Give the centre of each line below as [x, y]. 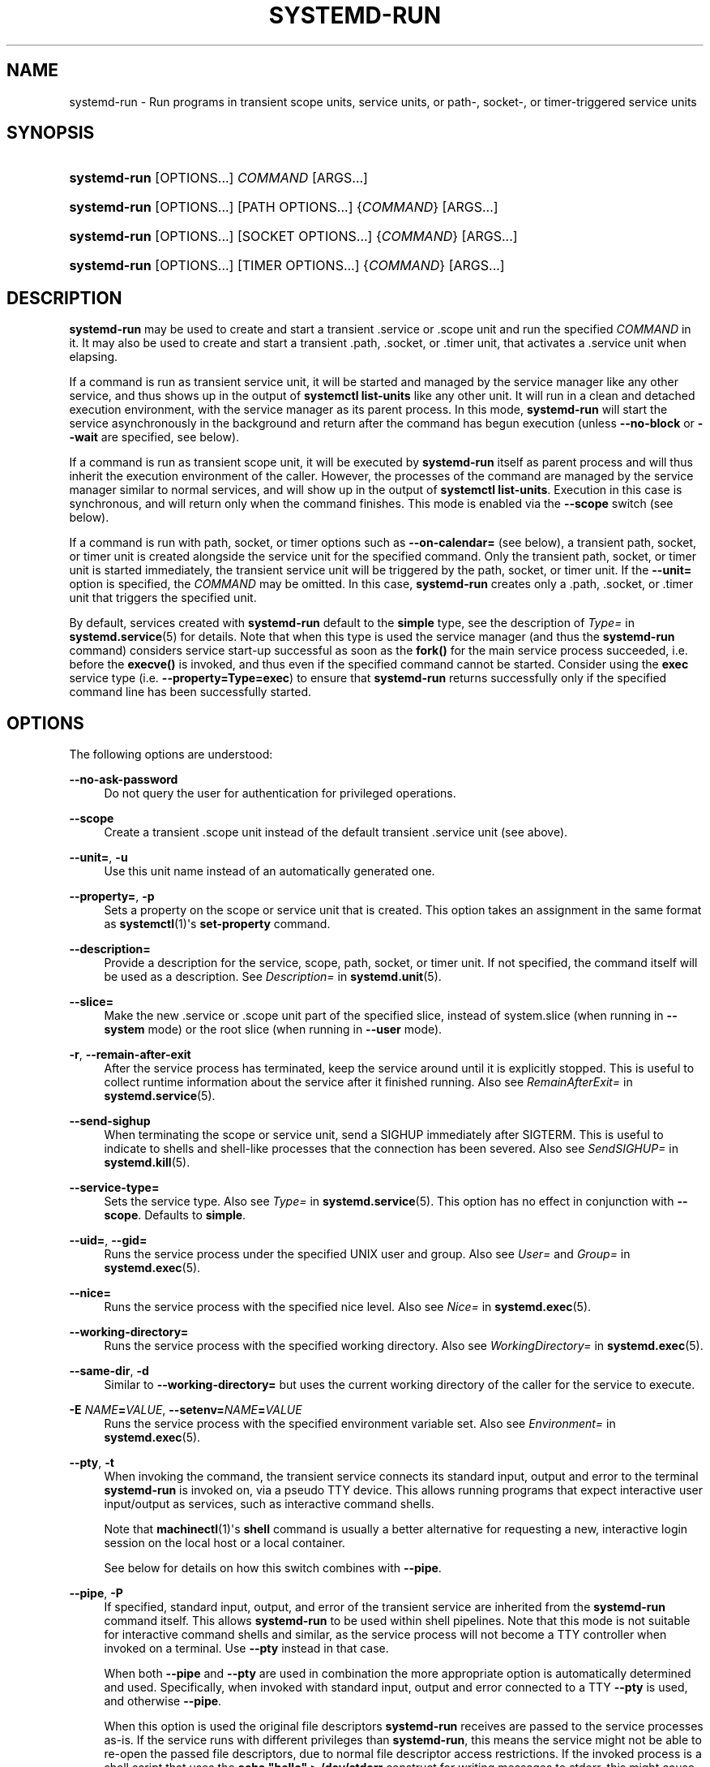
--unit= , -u [98, 858]
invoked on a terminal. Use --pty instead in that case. [246, 1649]
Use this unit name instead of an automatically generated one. [269, 871]
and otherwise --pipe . [163, 1701]
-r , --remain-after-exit [130, 1055]
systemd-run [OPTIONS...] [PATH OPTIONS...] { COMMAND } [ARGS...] [284, 207]
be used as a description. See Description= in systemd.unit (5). [273, 977]
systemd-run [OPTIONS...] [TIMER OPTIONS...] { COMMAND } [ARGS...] [287, 266]
